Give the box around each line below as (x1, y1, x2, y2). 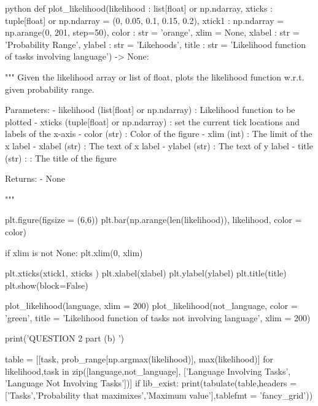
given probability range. (5, 82, 95, 95)
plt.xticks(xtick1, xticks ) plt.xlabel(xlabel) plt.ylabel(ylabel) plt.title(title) (5, 267, 287, 279)
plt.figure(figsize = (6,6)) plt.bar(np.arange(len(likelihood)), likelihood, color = (5, 213, 302, 226)
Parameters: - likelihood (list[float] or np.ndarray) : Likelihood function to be (5, 103, 295, 116)
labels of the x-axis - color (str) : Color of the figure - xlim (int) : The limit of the (5, 127, 312, 140)
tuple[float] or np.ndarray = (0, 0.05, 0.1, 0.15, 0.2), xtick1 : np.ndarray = (5, 14, 284, 26)
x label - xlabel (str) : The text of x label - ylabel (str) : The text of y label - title (5, 139, 313, 152)
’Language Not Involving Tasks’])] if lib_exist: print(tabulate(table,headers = (5, 377, 297, 389)
